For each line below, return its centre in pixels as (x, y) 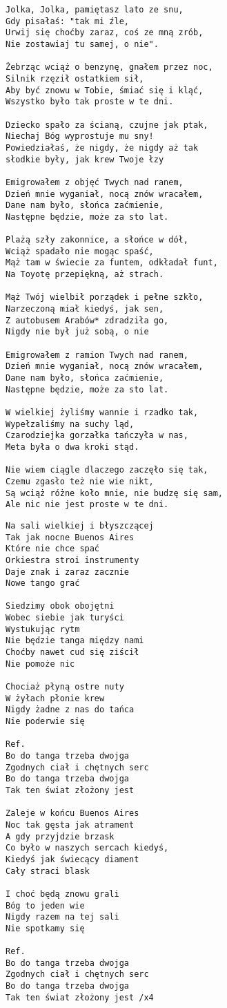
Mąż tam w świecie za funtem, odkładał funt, (112, 263)
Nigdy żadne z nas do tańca (70, 710)
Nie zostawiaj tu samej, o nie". (82, 44)
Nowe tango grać (43, 583)
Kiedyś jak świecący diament (72, 859)
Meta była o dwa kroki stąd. (72, 447)
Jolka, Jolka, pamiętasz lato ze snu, (95, 10)
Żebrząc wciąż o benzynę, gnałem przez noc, (109, 67)
